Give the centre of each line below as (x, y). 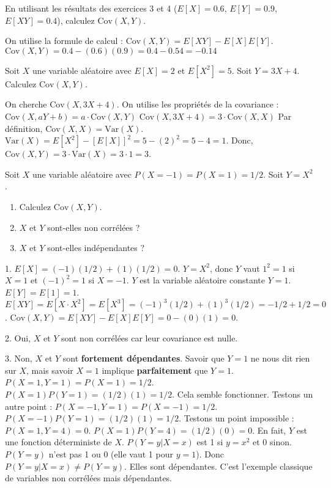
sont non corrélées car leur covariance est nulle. (150, 337)
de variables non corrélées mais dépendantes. (89, 478)
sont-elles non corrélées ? (94, 227)
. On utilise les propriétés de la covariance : (198, 104)
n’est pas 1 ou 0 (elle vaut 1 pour (111, 453)
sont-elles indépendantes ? (96, 248)
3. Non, (19, 358)
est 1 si (210, 442)
